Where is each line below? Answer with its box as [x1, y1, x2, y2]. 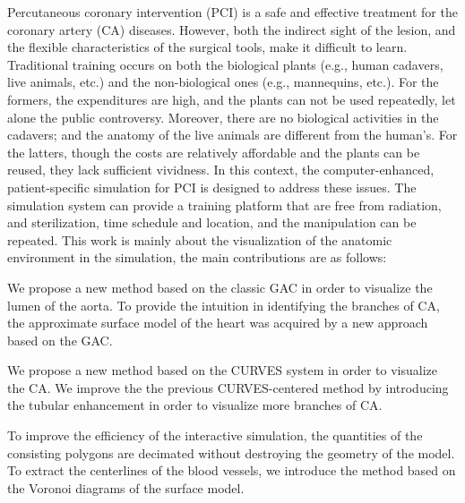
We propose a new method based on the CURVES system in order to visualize [7, 361, 437, 379]
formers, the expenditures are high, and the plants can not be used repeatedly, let [7, 90, 456, 108]
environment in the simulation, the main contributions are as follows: [7, 248, 387, 267]
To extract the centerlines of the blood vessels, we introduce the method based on [7, 461, 456, 480]
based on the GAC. [7, 330, 113, 349]
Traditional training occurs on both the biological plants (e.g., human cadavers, [7, 55, 443, 73]
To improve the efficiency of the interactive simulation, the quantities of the [7, 426, 423, 445]
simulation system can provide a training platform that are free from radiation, [7, 195, 442, 214]
